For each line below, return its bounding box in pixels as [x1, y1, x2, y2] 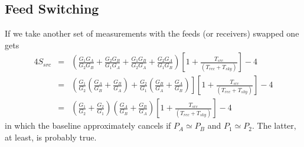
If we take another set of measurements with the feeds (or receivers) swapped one [5, 27, 299, 40]
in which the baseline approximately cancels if [5, 119, 171, 132]
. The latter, [251, 119, 296, 132]
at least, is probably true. [5, 131, 97, 143]
